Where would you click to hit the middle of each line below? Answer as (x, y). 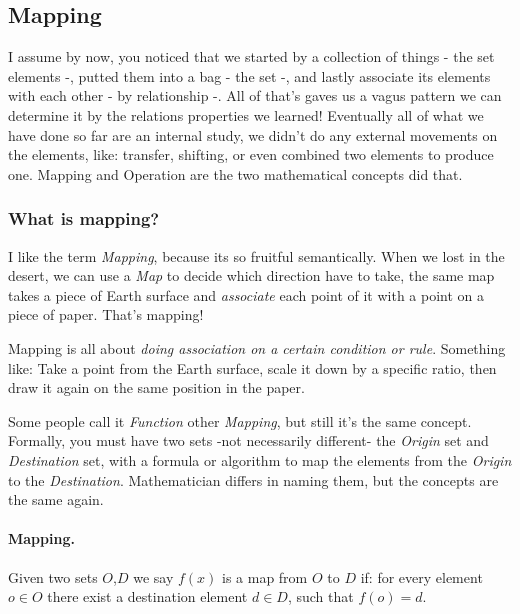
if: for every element (421, 576)
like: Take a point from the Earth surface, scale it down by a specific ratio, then (252, 367)
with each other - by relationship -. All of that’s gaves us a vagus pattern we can (255, 95)
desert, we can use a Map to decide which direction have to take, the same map (251, 275)
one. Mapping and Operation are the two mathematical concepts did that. (235, 173)
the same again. (56, 499)
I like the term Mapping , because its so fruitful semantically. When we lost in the (256, 255)
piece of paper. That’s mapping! (106, 314)
